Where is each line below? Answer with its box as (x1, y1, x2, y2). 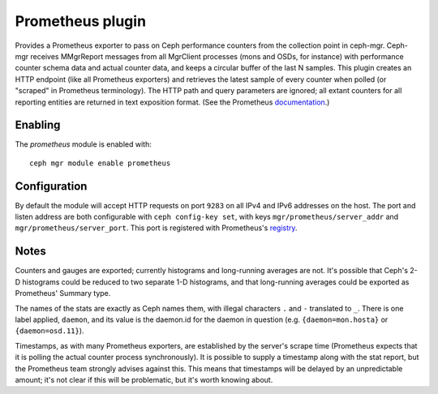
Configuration (15, 179, 88, 193)
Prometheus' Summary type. (15, 289, 111, 298)
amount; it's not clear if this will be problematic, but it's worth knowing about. (15, 375, 273, 384)
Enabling (15, 118, 61, 132)
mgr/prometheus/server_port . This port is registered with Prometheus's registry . (15, 223, 298, 233)
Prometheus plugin (15, 12, 146, 30)
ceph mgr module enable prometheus (29, 158, 171, 168)
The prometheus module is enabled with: (15, 139, 152, 149)
